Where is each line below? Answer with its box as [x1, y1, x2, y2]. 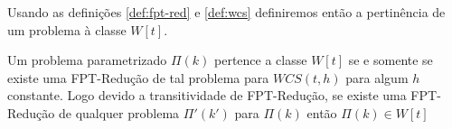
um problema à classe [7, 20, 127, 39]
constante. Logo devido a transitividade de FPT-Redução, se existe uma [7, 86, 407, 105]
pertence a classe [214, 51, 307, 69]
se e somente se [348, 51, 433, 69]
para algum [345, 68, 409, 87]
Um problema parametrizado [7, 51, 167, 69]
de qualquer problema [58, 103, 180, 122]
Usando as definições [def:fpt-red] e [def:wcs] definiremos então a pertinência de [7, 3, 446, 21]
